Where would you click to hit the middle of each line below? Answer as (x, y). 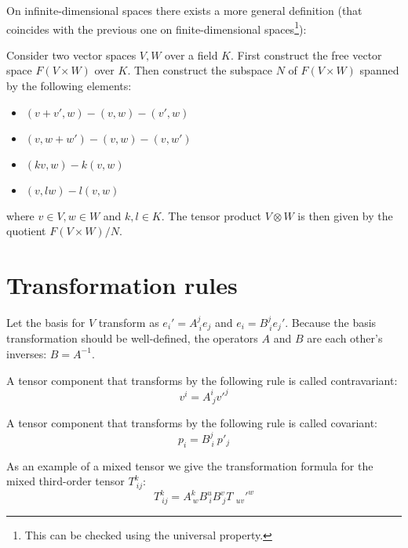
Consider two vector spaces (71, 54)
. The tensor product (211, 215)
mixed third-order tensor (66, 481)
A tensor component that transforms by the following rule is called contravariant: (202, 380)
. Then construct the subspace (200, 70)
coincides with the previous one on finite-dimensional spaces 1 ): (157, 27)
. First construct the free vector (306, 54)
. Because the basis (331, 322)
